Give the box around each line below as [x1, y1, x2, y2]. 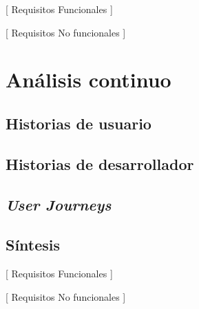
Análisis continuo [6, 65, 171, 94]
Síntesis [6, 234, 61, 255]
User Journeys [6, 193, 112, 215]
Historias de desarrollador [6, 153, 194, 174]
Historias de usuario [6, 112, 151, 134]
